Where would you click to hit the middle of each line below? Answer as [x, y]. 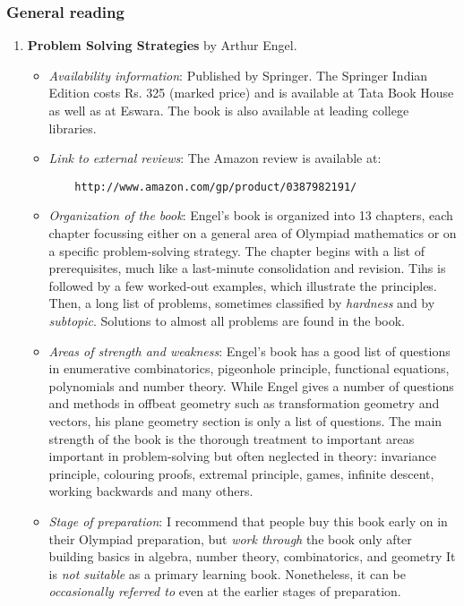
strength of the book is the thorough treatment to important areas [232, 438]
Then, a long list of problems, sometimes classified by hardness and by [242, 303]
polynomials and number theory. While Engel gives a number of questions [251, 385]
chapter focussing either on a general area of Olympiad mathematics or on [253, 233]
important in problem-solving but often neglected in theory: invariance [242, 456]
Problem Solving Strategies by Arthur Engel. [162, 45]
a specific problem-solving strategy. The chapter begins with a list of [236, 250]
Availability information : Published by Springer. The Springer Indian [238, 75]
